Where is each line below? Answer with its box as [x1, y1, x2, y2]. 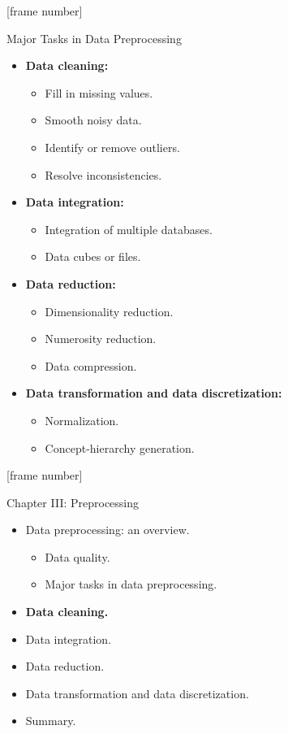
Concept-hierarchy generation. [45, 439, 195, 456]
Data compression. [45, 357, 137, 374]
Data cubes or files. [45, 248, 141, 265]
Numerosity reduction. [45, 330, 157, 347]
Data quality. [45, 548, 110, 565]
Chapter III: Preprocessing [6, 493, 140, 510]
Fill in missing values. [45, 84, 153, 101]
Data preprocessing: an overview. [25, 521, 190, 538]
